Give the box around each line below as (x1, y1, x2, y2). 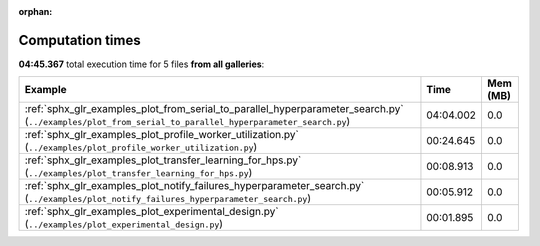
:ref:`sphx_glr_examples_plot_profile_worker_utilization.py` (24, 128, 299, 142)
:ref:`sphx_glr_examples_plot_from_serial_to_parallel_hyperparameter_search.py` (24, 102, 404, 116)
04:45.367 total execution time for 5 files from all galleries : (18, 58, 265, 70)
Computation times (18, 31, 141, 49)
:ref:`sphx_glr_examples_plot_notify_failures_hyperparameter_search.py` (24, 179, 365, 193)
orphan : (18, 6, 53, 17)
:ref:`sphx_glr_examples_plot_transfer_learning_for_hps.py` (24, 153, 302, 167)
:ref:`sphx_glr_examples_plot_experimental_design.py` (24, 205, 279, 219)
